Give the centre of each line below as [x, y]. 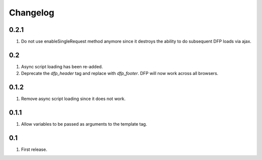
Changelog [32, 13]
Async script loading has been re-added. [62, 66]
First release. [34, 149]
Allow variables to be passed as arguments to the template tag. [84, 124]
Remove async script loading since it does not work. [73, 99]
